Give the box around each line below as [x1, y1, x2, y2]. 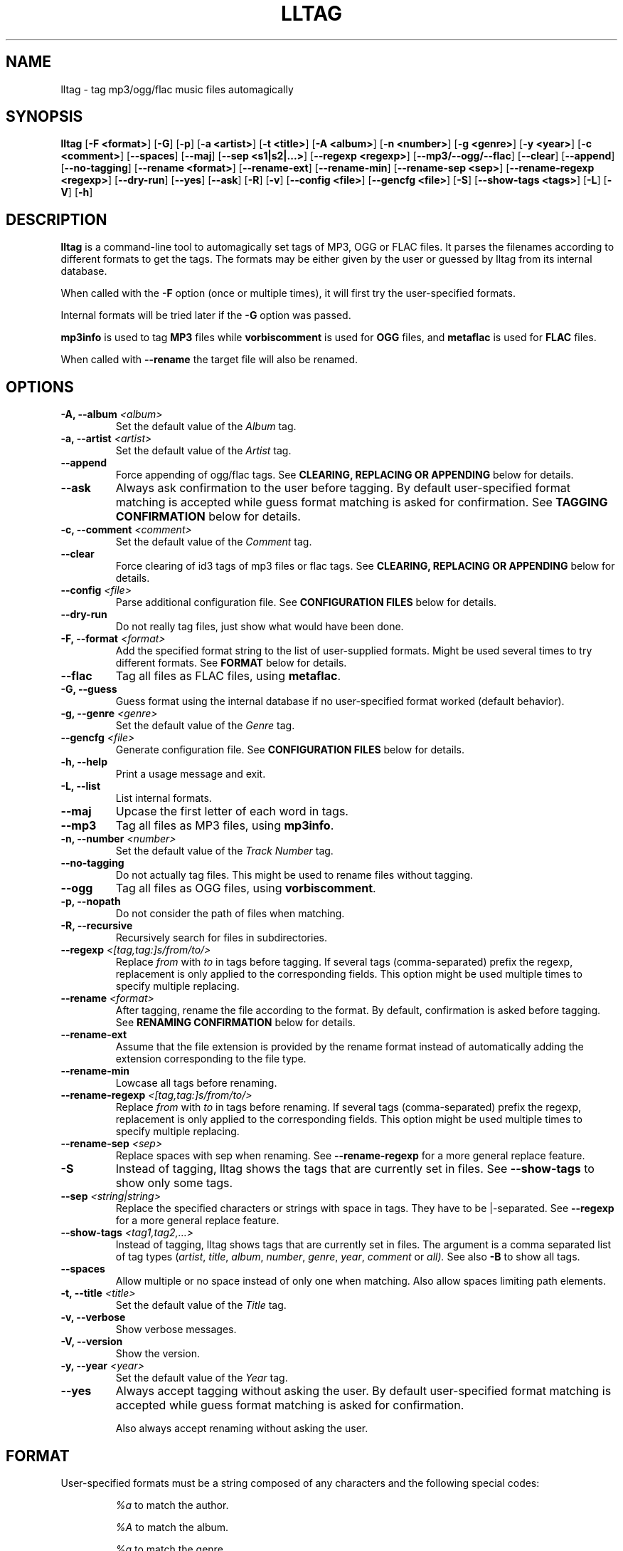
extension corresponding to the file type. [115, 1053, 307, 1065]
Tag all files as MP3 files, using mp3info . [115, 818, 334, 833]
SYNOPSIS [6, 108, 83, 126]
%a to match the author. [115, 1498, 229, 1511]
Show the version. [115, 1347, 201, 1360]
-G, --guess [60, 683, 117, 696]
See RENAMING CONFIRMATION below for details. [115, 1016, 356, 1029]
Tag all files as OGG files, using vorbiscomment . [115, 881, 376, 896]
